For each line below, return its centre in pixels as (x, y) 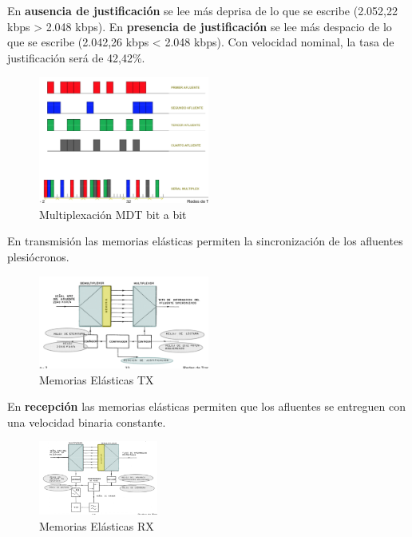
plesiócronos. (38, 256)
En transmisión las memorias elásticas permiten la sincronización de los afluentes (205, 241)
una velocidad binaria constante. (87, 422)
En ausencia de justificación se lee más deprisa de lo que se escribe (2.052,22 (202, 10)
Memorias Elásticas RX (97, 525)
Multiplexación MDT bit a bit (113, 214)
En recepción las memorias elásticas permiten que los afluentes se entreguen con (207, 406)
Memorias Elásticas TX (97, 379)
